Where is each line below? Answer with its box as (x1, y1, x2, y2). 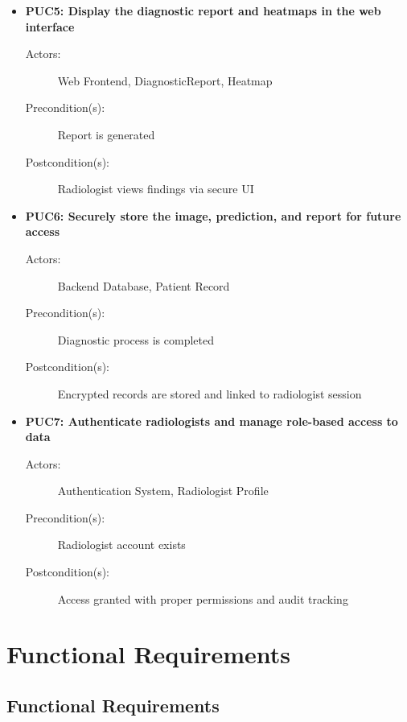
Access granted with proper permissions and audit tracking (57, 590, 348, 607)
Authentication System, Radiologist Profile (57, 482, 269, 499)
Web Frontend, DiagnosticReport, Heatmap (57, 72, 273, 89)
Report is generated (57, 126, 155, 142)
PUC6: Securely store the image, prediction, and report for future (25, 207, 401, 224)
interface (25, 18, 75, 35)
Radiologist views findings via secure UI (57, 180, 254, 197)
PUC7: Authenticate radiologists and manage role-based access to (25, 412, 398, 429)
